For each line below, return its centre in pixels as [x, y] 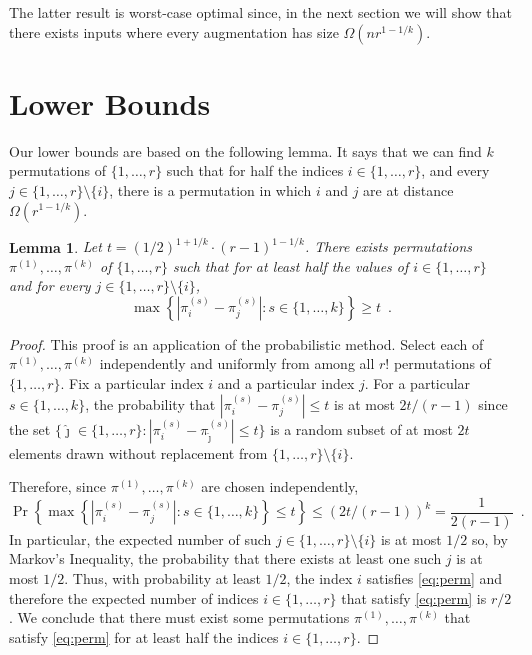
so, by [490, 538]
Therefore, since [57, 486]
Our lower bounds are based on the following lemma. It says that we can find [245, 150]
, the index [319, 578]
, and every [455, 170]
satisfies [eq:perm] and [434, 578]
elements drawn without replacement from [138, 452]
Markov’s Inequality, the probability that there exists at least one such [225, 558]
